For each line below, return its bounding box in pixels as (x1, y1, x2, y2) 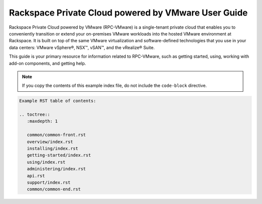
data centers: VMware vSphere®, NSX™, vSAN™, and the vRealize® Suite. (9, 44, 155, 51)
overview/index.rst (27, 139, 73, 144)
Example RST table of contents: (19, 98, 97, 104)
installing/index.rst (27, 146, 79, 151)
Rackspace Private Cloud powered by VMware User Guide (9, 7, 248, 18)
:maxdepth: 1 (27, 119, 58, 124)
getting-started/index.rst (27, 153, 91, 158)
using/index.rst (27, 159, 65, 165)
